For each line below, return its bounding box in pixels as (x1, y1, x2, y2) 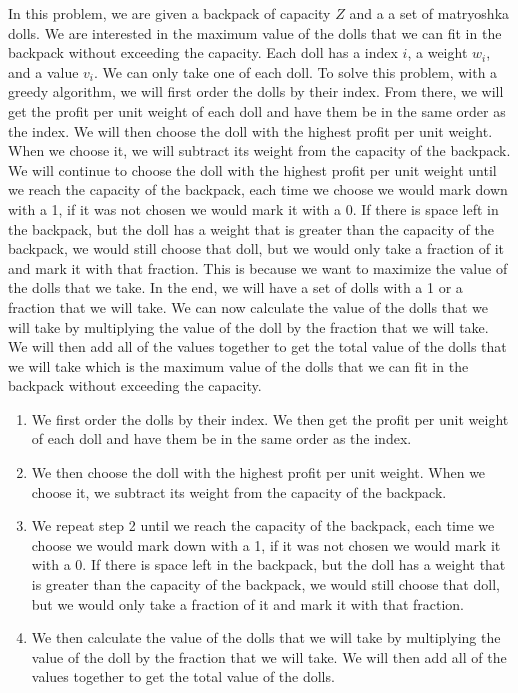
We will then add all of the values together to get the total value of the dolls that (8, 336, 507, 357)
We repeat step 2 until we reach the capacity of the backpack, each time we (31, 515, 495, 536)
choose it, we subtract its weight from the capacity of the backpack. (31, 481, 447, 502)
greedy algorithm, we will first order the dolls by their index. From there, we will (8, 81, 504, 102)
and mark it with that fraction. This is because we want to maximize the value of (8, 257, 508, 278)
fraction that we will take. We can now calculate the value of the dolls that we (8, 296, 488, 317)
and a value (8, 61, 79, 82)
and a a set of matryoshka (349, 3, 510, 23)
